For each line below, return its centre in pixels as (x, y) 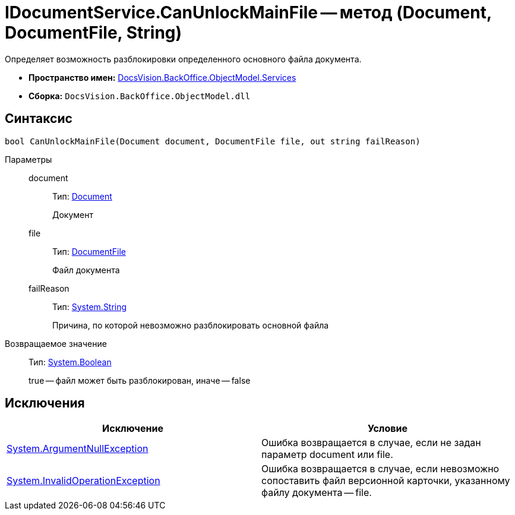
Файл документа (86, 270)
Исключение (133, 429)
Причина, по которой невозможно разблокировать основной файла (191, 325)
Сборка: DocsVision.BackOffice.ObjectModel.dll (140, 96)
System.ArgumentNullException (78, 449)
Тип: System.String (90, 307)
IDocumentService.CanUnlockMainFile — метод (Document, (248, 12)
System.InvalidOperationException (83, 481)
